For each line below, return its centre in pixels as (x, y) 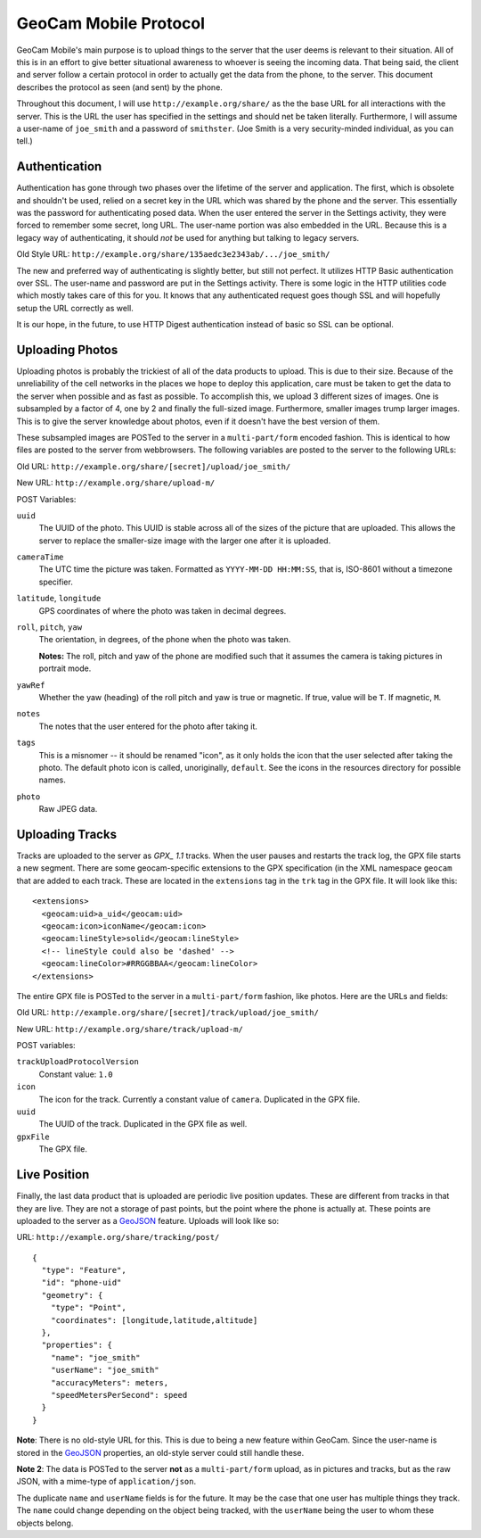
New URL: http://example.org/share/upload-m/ (116, 483)
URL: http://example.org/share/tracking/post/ (118, 1237)
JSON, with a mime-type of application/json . (106, 1482)
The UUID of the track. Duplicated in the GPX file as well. (143, 1124)
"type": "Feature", (84, 1270)
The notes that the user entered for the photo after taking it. (148, 726)
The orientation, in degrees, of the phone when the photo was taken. (165, 640)
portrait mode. (65, 668)
